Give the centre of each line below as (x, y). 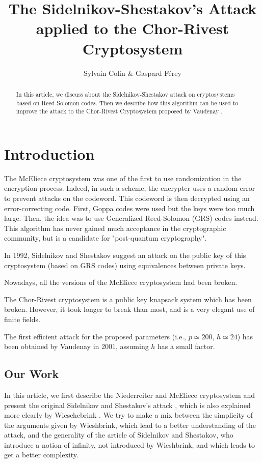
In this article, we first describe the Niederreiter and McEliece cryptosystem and (129, 395)
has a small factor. (186, 346)
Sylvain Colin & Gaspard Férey (133, 73)
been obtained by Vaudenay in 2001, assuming (76, 346)
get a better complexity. (41, 455)
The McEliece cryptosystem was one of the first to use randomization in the (123, 178)
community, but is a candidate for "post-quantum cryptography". (106, 238)
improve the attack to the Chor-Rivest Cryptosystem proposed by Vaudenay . (119, 111)
